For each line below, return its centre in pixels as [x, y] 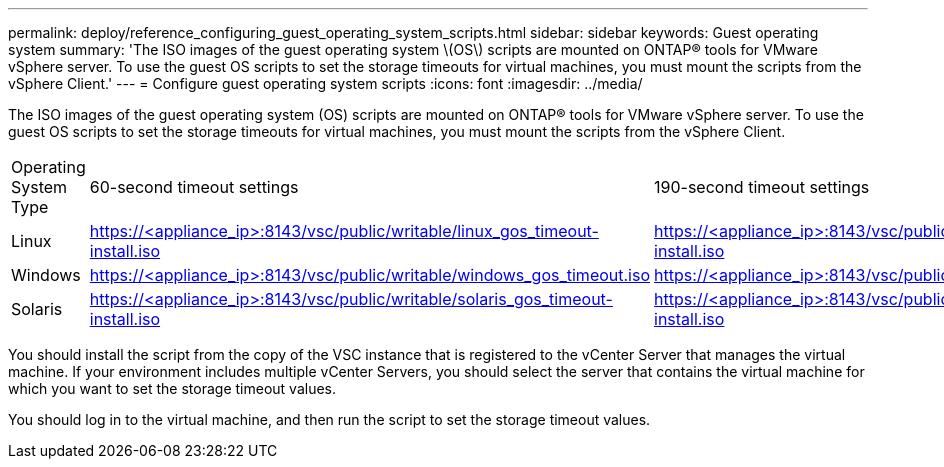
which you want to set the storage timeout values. [172, 388]
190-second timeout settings [762, 187]
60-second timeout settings [194, 187]
